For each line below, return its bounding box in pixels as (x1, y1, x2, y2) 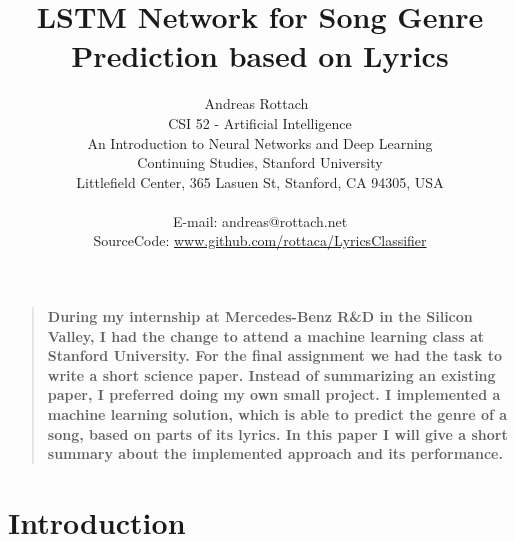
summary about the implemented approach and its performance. (47, 443, 503, 464)
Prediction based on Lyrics (71, 35, 449, 76)
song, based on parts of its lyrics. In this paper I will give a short (47, 423, 508, 444)
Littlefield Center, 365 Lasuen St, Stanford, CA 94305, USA (76, 171, 444, 192)
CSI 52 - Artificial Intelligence (168, 112, 352, 133)
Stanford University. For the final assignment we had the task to (47, 345, 502, 366)
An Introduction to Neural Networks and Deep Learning (87, 132, 433, 153)
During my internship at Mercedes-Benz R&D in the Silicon (47, 306, 473, 327)
